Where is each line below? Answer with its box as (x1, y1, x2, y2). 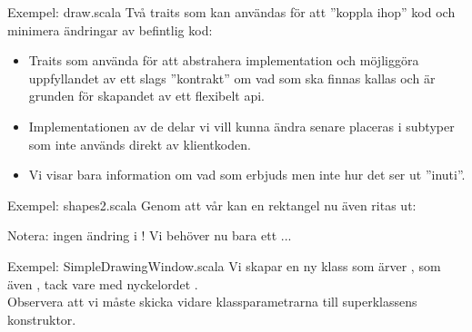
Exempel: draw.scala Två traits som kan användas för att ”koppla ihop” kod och (7, 3, 456, 21)
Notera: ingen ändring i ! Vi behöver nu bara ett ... (7, 226, 292, 245)
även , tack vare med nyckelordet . (7, 274, 198, 293)
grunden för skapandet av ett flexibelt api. (28, 86, 265, 105)
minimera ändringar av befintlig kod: (7, 20, 213, 39)
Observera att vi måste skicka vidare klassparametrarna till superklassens (7, 292, 417, 311)
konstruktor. (7, 309, 76, 328)
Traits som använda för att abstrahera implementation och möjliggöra (28, 51, 419, 70)
